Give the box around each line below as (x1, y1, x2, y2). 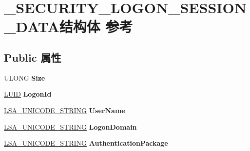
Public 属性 (4, 50, 61, 65)
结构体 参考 (59, 17, 133, 36)
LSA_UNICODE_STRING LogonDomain (4, 121, 137, 132)
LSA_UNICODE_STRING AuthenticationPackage (4, 138, 168, 148)
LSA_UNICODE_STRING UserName (4, 105, 125, 115)
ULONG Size (4, 72, 45, 83)
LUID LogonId (4, 89, 52, 99)
